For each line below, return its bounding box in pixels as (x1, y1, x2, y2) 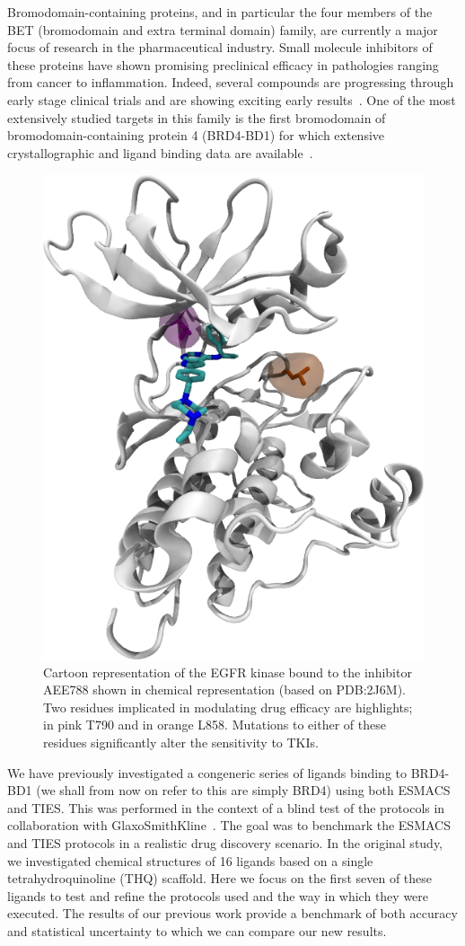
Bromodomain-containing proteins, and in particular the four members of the (7, 3, 433, 21)
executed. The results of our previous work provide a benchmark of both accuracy (7, 904, 458, 923)
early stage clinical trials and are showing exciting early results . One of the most (7, 90, 456, 109)
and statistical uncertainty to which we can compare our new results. (7, 921, 387, 940)
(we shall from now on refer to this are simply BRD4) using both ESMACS (36, 781, 451, 800)
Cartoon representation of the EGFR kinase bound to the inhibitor (43, 662, 412, 681)
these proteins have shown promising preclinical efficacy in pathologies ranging (7, 55, 439, 74)
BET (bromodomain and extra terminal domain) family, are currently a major (7, 20, 438, 39)
